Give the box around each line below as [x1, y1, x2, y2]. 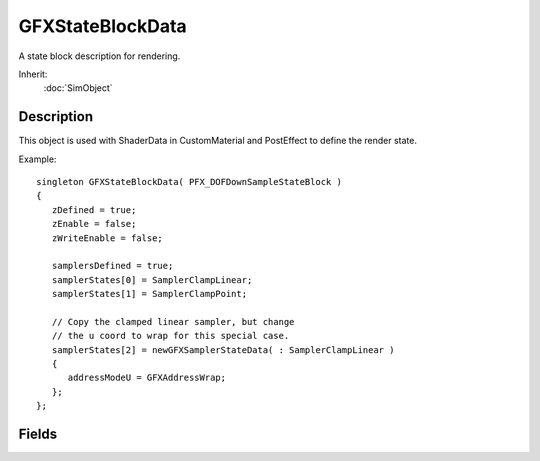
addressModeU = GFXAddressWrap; [67, 372, 227, 384]
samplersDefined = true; [51, 260, 174, 272]
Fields [18, 426, 58, 443]
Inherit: [18, 68, 48, 80]
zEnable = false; [51, 218, 137, 230]
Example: [18, 153, 57, 165]
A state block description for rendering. [18, 50, 181, 62]
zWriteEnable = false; [51, 232, 164, 244]
